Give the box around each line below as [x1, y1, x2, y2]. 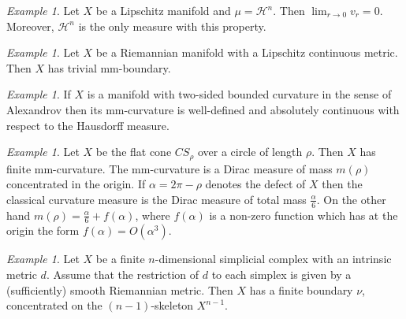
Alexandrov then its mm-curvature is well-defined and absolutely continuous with [6, 101, 400, 117]
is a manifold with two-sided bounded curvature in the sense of [87, 86, 392, 102]
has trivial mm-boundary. [47, 59, 171, 76]
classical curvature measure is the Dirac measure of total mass [6, 191, 307, 207]
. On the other [316, 191, 386, 207]
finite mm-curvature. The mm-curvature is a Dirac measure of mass [6, 160, 333, 176]
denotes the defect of [205, 176, 306, 192]
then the [322, 176, 363, 192]
